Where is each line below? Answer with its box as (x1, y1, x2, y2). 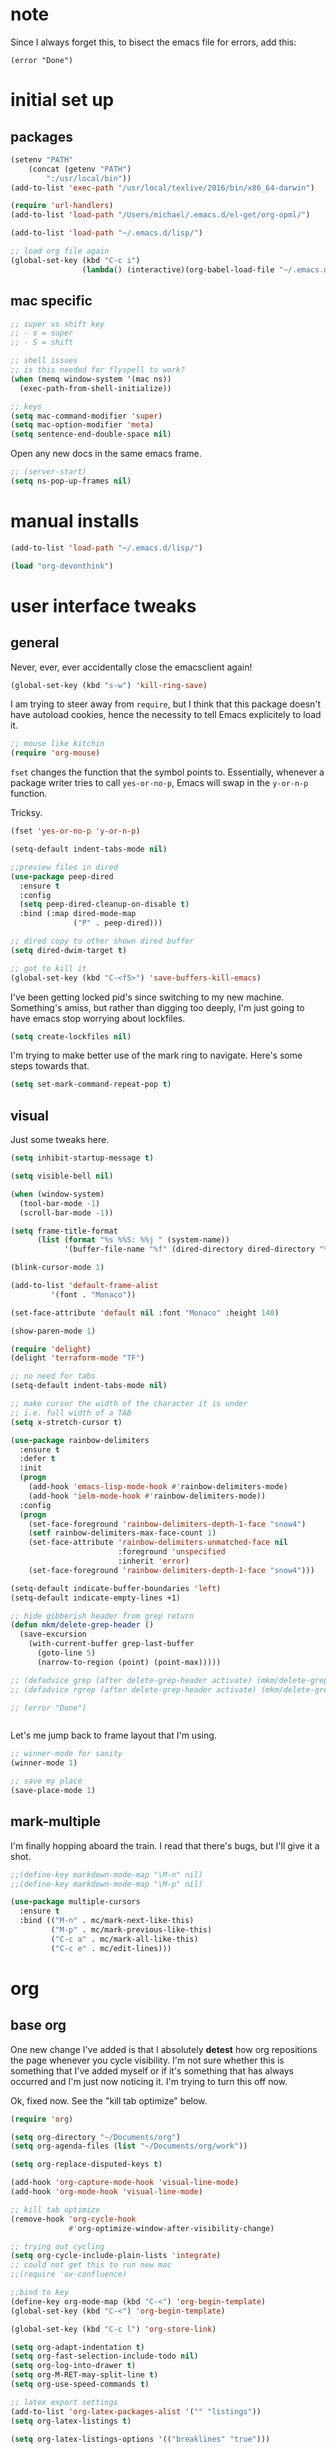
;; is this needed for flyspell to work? (10, 365, 186, 375)
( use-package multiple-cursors (10, 1897, 141, 1907)
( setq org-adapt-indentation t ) (10, 2342, 145, 2352)
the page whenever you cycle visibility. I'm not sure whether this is (10, 2054, 285, 2066)
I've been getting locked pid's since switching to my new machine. (10, 991, 285, 1003)
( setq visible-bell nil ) (10, 1171, 114, 1181)
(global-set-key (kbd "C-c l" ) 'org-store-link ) (10, 2324, 217, 2334)
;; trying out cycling (10, 2241, 105, 2252)
